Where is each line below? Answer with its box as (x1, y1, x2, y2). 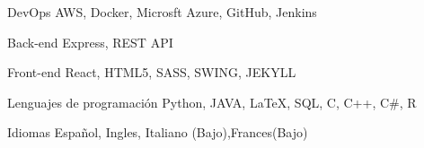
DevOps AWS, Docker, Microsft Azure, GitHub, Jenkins (7, 3, 317, 21)
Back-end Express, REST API (7, 32, 173, 51)
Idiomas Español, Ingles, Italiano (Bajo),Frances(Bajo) (7, 123, 308, 142)
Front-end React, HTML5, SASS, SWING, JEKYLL (7, 63, 296, 82)
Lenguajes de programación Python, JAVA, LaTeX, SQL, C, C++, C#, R (7, 92, 417, 111)
